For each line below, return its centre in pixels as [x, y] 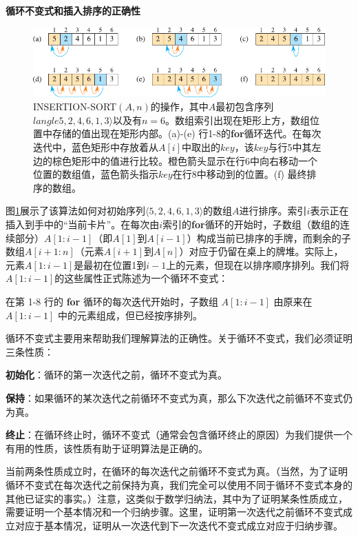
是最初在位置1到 [110, 264]
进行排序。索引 [273, 211]
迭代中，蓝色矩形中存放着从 [96, 147]
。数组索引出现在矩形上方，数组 [238, 120]
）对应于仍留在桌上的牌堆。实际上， [261, 251]
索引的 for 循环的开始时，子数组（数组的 [251, 224]
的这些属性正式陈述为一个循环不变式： [141, 278]
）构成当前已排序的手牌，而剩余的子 [269, 237]
